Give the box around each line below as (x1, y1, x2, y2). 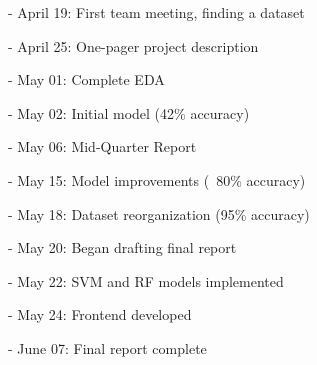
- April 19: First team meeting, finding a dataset (8, 2, 305, 22)
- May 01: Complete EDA (8, 69, 165, 90)
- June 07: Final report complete (8, 337, 207, 358)
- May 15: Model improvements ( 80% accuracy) (8, 169, 306, 190)
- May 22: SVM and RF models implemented (8, 270, 284, 291)
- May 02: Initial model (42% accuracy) (8, 102, 250, 123)
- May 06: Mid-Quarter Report (8, 136, 197, 157)
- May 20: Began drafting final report (8, 237, 237, 258)
